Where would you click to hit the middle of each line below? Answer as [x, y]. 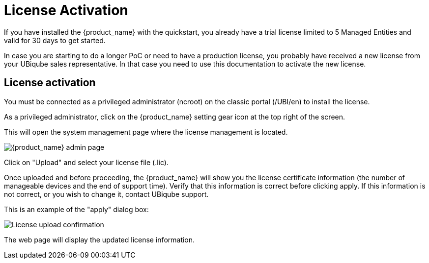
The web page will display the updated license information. [100, 239]
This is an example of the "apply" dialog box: [76, 209]
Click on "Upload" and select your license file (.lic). [86, 162]
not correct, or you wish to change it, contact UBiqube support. [106, 194]
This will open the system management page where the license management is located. [146, 132]
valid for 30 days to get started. [55, 40]
